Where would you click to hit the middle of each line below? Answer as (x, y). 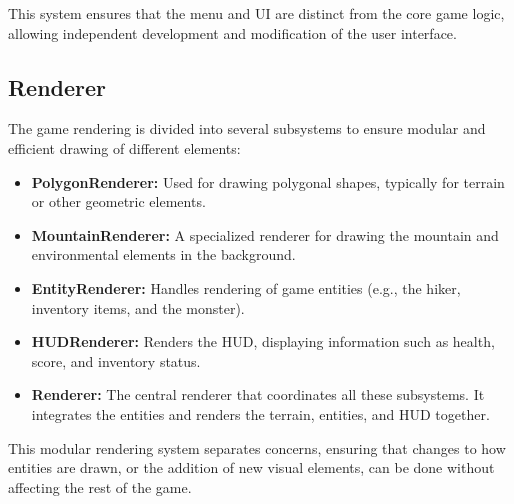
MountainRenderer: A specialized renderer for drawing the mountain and (265, 234)
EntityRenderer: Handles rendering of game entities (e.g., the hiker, (246, 287)
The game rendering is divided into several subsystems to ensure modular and (247, 128)
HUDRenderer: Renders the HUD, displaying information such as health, (263, 341)
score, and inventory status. (116, 360)
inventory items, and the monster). (138, 307)
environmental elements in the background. (163, 254)
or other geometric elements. (118, 201)
